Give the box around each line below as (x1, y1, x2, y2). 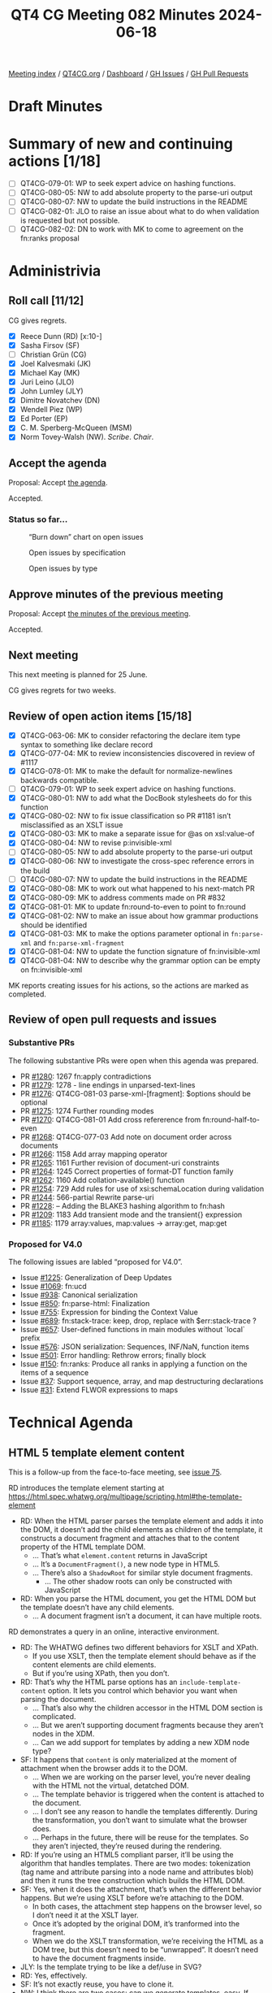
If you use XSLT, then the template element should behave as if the (32, 1652, 257, 1661)
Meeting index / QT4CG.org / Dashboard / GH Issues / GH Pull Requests (8, 69, 249, 79)
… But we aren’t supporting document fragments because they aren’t (32, 1721, 264, 1730)
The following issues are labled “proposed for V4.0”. (8, 1257, 183, 1267)
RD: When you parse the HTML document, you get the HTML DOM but (19, 1594, 257, 1604)
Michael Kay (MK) (19, 367, 80, 377)
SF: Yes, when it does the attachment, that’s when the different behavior (19, 1884, 262, 1895)
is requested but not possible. (19, 215, 120, 225)
